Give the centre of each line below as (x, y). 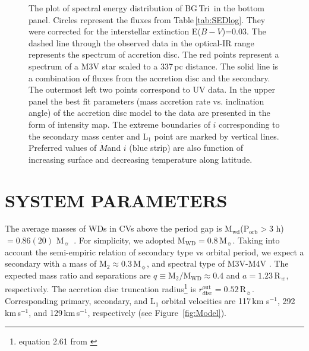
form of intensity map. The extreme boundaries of (119, 124)
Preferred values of (63, 148)
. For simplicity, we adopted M (130, 240)
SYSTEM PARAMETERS (116, 200)
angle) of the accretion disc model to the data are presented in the (149, 113)
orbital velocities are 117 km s (216, 301)
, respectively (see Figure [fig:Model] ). (157, 312)
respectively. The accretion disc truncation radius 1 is (100, 288)
